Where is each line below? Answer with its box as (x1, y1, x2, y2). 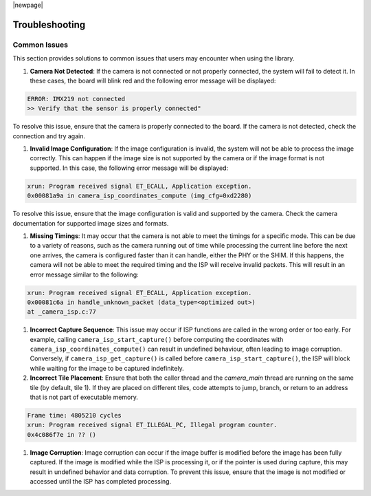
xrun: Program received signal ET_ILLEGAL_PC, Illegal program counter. (27, 421, 278, 429)
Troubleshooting (12, 19, 86, 30)
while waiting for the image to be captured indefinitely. (30, 364, 185, 372)
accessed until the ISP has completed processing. (30, 477, 172, 485)
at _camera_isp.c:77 (27, 308, 96, 316)
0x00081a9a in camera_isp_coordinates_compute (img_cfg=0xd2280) (27, 192, 252, 200)
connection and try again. (12, 131, 86, 140)
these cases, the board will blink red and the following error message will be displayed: (30, 76, 276, 85)
